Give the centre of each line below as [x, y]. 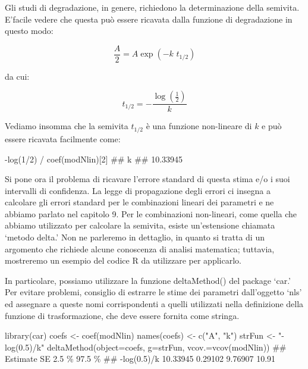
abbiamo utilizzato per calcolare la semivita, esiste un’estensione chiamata [140, 225]
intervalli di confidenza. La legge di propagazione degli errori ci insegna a [138, 190]
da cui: [17, 76]
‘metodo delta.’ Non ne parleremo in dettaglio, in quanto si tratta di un [135, 237]
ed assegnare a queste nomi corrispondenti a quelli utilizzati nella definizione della [154, 304]
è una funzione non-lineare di [199, 126]
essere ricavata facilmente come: [63, 138]
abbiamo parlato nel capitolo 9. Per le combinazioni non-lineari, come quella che [151, 213]
